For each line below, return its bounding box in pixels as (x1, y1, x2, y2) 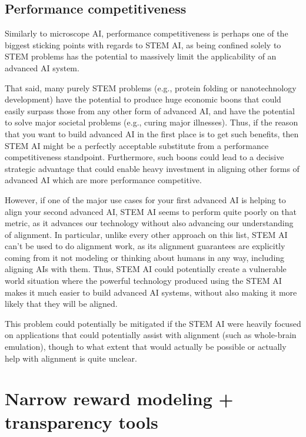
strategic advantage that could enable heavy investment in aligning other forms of (5, 162, 300, 174)
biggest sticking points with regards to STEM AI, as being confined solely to (5, 38, 281, 51)
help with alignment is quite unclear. (5, 352, 137, 364)
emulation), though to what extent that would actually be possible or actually (5, 340, 287, 353)
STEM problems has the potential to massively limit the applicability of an (5, 50, 277, 62)
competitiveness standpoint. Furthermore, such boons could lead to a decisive (5, 151, 284, 163)
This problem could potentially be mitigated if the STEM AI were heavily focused (5, 317, 301, 329)
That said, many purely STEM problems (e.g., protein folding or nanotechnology (5, 81, 297, 94)
